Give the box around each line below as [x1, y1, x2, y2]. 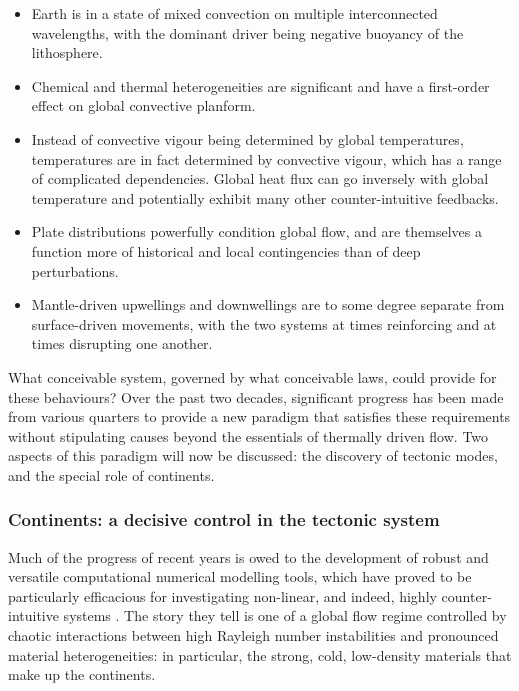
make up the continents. [8, 664, 156, 685]
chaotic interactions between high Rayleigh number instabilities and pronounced [8, 625, 499, 646]
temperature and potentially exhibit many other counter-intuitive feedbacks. [31, 187, 499, 208]
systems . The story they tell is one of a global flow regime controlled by [63, 605, 507, 626]
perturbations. [31, 260, 119, 281]
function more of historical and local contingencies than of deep [31, 240, 421, 261]
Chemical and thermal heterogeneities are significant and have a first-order [31, 75, 490, 96]
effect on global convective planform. [31, 95, 256, 116]
